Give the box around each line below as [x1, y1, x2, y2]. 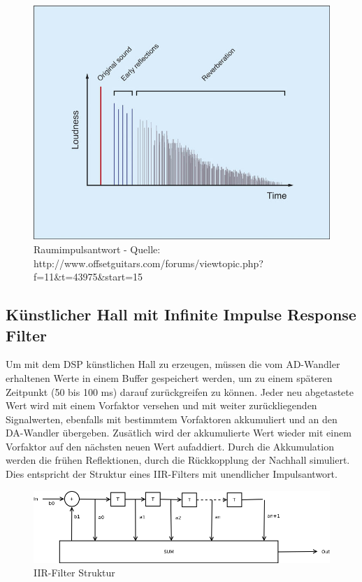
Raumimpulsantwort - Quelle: [34, 241, 161, 256]
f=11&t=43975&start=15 [34, 269, 143, 284]
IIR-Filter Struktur [34, 565, 115, 580]
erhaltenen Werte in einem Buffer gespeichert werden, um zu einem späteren [6, 370, 333, 385]
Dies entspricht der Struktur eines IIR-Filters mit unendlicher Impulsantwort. [6, 467, 338, 481]
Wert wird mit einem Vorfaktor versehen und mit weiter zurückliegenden [6, 398, 317, 413]
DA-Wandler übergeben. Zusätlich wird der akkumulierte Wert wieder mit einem [6, 425, 352, 440]
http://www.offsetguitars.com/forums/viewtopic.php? [34, 255, 263, 270]
